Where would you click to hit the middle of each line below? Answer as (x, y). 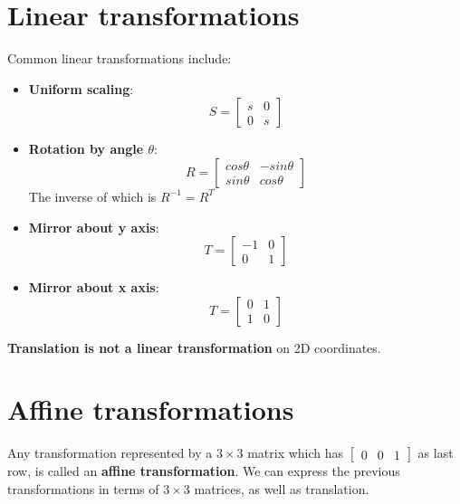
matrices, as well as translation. (282, 489)
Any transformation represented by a (110, 453)
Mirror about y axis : (94, 227)
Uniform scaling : (81, 88)
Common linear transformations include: (120, 58)
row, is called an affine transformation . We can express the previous (204, 471)
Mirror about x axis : (94, 287)
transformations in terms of (83, 489)
